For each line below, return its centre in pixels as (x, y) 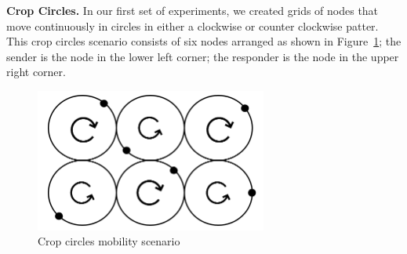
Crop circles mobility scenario (109, 241)
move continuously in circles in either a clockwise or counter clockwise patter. (193, 25)
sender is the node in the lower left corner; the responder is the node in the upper (203, 56)
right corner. (36, 72)
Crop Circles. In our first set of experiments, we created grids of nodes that (193, 10)
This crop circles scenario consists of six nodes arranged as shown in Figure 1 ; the (204, 41)
